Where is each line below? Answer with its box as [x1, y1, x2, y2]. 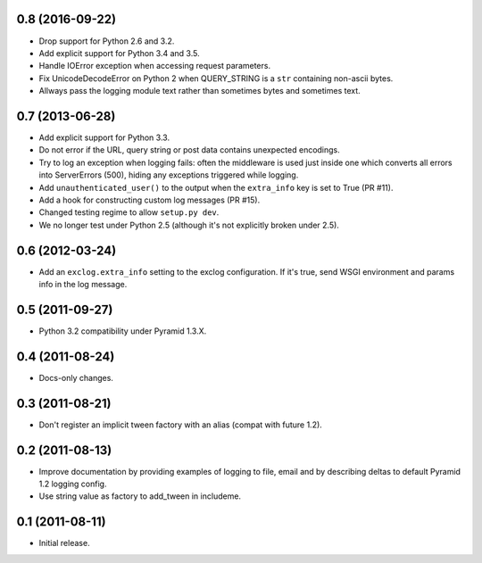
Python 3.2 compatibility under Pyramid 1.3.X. [38, 326, 207, 336]
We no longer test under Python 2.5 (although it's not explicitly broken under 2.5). [38, 219, 339, 230]
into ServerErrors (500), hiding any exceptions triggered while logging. [38, 170, 299, 180]
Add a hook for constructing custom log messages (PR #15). [38, 195, 261, 205]
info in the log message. [38, 279, 128, 290]
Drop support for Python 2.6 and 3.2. [38, 36, 175, 46]
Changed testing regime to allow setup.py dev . [38, 207, 220, 218]
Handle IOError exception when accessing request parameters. [38, 61, 271, 71]
